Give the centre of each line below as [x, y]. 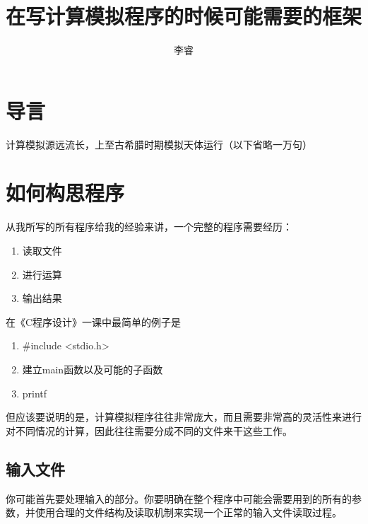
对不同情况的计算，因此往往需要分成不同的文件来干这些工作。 [149, 430]
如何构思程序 [65, 193]
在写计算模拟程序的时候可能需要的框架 [184, 16]
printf [35, 393]
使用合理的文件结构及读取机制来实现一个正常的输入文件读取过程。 [188, 512]
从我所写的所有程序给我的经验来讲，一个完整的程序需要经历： [149, 227]
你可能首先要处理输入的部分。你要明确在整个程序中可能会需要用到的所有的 [179, 498]
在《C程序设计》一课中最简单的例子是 [94, 321]
